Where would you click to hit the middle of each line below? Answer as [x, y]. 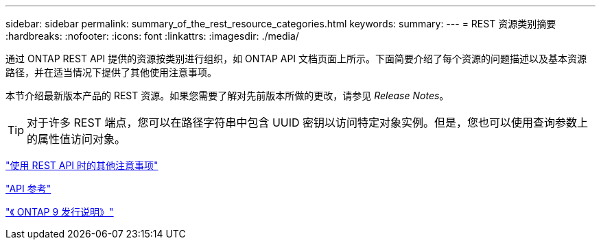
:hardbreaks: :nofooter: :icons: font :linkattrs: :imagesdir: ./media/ [152, 36]
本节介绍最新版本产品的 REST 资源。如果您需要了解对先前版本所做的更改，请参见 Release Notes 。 [227, 95]
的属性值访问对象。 [76, 139]
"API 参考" [28, 189]
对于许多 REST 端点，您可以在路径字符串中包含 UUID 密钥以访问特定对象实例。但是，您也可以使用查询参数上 [308, 122]
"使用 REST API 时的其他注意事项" [82, 165]
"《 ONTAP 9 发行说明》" [60, 212]
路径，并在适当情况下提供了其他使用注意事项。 [111, 72]
